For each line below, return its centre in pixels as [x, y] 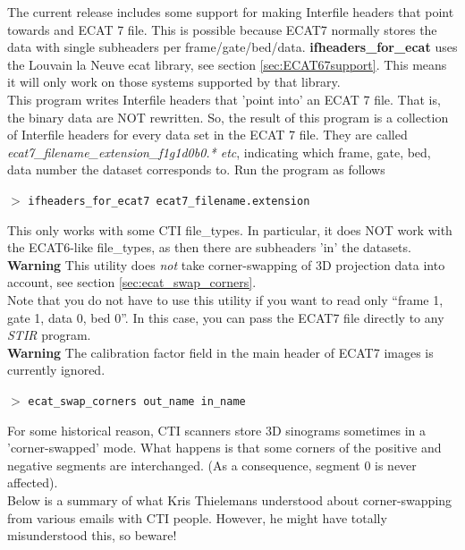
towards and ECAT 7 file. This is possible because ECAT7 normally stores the [222, 29]
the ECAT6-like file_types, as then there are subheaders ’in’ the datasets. [209, 247]
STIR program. [49, 335]
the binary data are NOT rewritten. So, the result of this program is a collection [228, 117]
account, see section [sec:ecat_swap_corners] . [132, 282]
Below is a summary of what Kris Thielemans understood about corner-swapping [230, 499]
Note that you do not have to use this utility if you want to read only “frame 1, [225, 299]
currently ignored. [56, 370]
